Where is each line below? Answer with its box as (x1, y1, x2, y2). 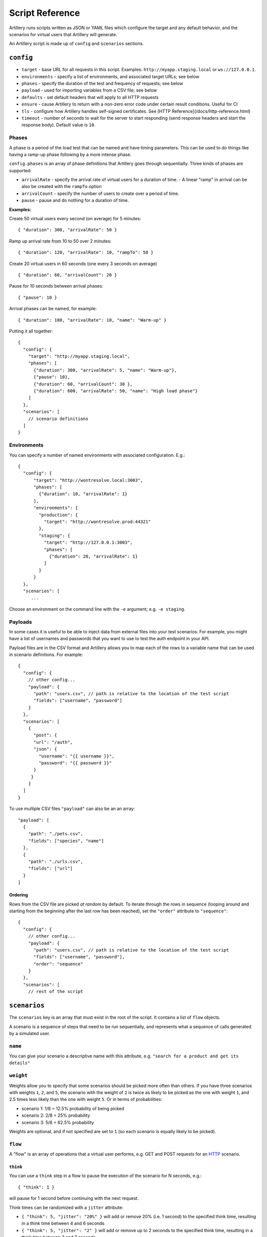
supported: (9, 167, 32, 173)
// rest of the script (28, 989, 84, 995)
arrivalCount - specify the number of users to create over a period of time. (21, 190, 179, 196)
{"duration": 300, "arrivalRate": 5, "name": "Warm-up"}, (33, 367, 178, 373)
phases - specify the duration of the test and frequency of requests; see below (21, 81, 183, 87)
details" (9, 1060, 31, 1066)
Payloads (9, 618, 32, 625)
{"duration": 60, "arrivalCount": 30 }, (33, 381, 133, 387)
